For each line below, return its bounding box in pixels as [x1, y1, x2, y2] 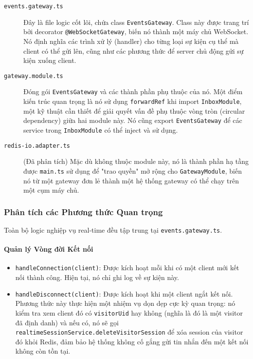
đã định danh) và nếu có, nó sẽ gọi [15, 317, 119, 327]
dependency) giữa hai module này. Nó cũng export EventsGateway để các [23, 115, 242, 125]
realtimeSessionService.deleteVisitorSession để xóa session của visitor [15, 327, 243, 337]
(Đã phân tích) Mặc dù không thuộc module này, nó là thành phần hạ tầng [23, 156, 249, 166]
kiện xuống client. [23, 55, 76, 65]
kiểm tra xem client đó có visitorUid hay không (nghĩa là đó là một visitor [15, 307, 243, 318]
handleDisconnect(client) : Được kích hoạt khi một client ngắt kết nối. [15, 288, 233, 299]
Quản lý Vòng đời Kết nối [4, 244, 93, 254]
